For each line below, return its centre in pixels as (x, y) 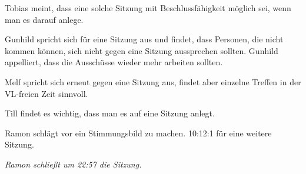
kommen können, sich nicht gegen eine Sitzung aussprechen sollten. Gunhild (142, 50)
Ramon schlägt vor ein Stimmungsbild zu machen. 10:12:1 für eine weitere (138, 133)
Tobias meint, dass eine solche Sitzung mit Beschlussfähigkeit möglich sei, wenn (148, 8)
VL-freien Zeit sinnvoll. (46, 93)
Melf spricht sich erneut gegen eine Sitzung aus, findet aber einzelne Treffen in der (153, 81)
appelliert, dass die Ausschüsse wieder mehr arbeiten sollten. (114, 62)
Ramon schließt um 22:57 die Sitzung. (73, 164)
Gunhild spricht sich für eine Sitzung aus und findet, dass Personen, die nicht (144, 39)
